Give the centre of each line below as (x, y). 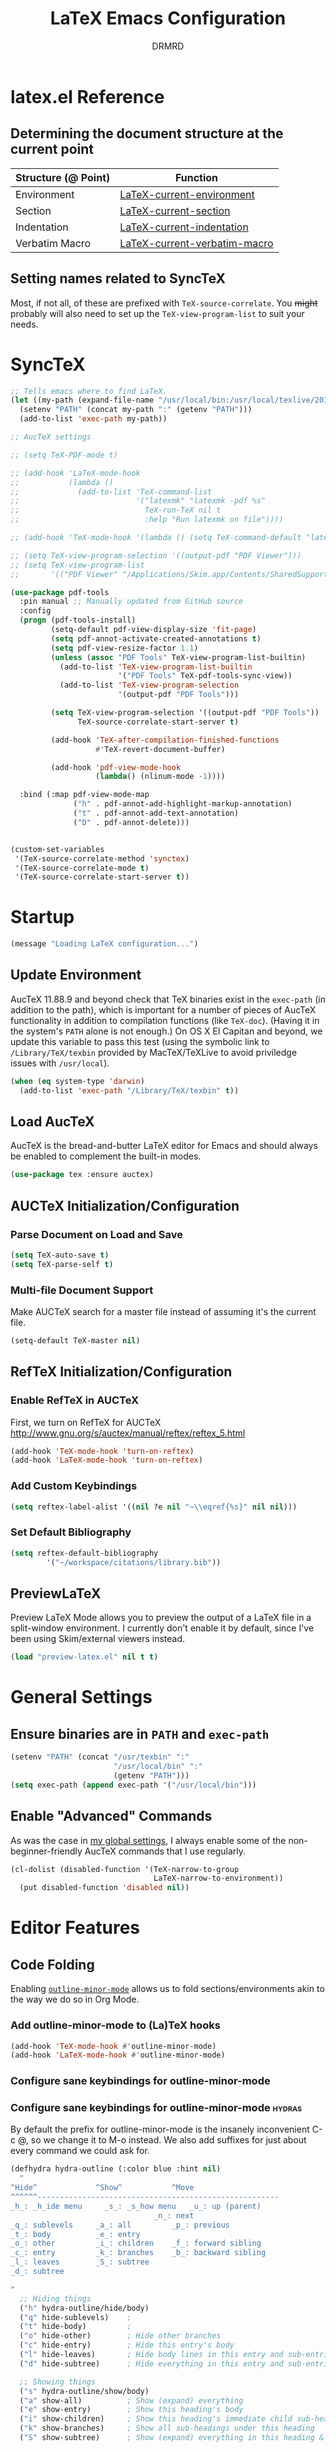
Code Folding (52, 1964)
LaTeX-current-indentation (184, 227)
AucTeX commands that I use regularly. (165, 1851)
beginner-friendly (46, 1851)
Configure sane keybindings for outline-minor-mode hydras (156, 2108)
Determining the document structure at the (147, 133)
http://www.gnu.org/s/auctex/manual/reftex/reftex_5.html (128, 1433)
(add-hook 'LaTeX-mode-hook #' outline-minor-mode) (118, 2055)
